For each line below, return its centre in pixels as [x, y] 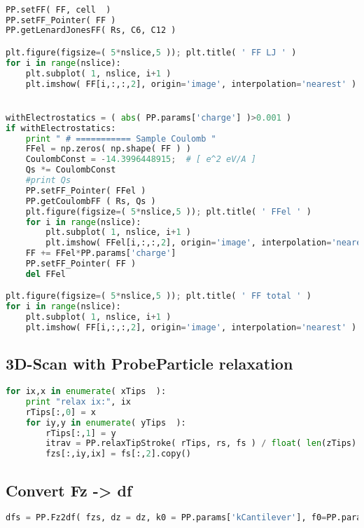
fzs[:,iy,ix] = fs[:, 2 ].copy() [118, 454]
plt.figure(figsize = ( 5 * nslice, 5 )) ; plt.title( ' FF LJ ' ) [151, 52]
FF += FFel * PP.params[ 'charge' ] [101, 253]
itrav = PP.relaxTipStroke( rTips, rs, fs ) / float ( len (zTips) [201, 444]
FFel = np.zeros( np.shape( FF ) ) [108, 149]
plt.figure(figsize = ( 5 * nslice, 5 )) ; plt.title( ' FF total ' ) [159, 296]
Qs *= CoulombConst [71, 170]
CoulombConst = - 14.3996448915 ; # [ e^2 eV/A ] [141, 160]
